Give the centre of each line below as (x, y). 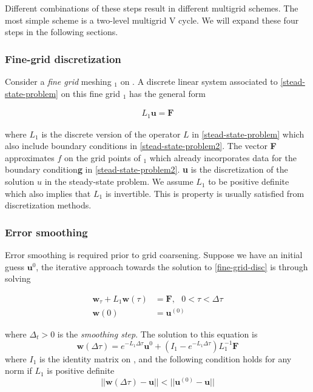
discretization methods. (48, 205)
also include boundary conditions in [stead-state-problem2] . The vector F (141, 146)
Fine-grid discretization (63, 58)
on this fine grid (91, 93)
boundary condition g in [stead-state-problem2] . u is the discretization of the (146, 169)
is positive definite (81, 370)
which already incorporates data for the (223, 157)
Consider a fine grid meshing (58, 81)
